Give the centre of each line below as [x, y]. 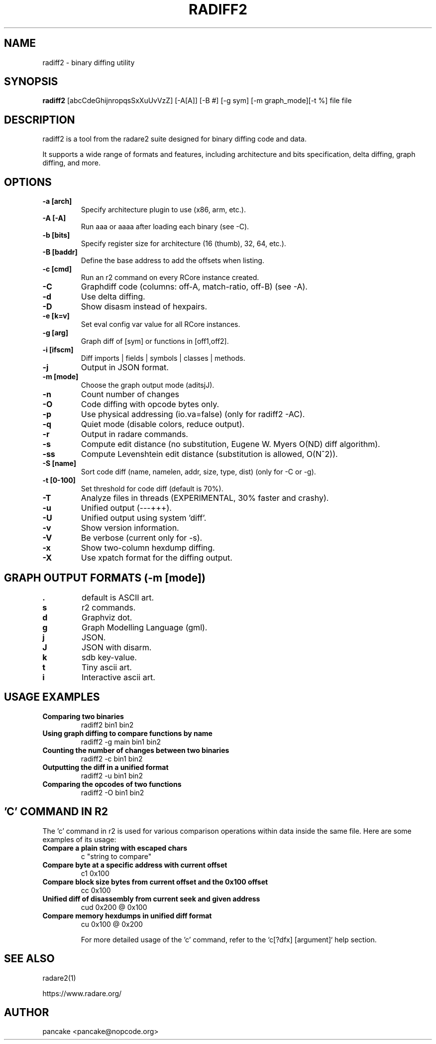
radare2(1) [59, 978]
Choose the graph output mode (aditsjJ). [148, 385]
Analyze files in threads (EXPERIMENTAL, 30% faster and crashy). [205, 498]
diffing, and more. [71, 163]
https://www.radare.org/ [82, 993]
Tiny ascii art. [107, 667]
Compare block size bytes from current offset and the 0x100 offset [155, 882]
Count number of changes [130, 394]
